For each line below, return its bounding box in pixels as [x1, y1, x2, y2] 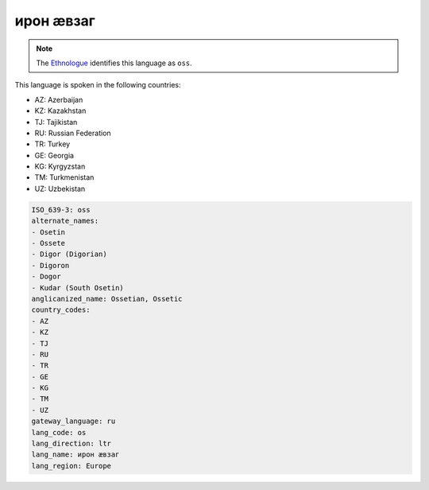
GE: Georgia [34, 150, 75, 160]
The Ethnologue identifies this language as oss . [36, 58, 192, 68]
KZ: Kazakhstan [34, 106, 87, 115]
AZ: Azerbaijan [34, 95, 83, 104]
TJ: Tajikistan [34, 117, 78, 126]
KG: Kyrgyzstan [34, 161, 86, 171]
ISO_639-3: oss [31, 205, 91, 214]
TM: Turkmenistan [34, 173, 95, 182]
